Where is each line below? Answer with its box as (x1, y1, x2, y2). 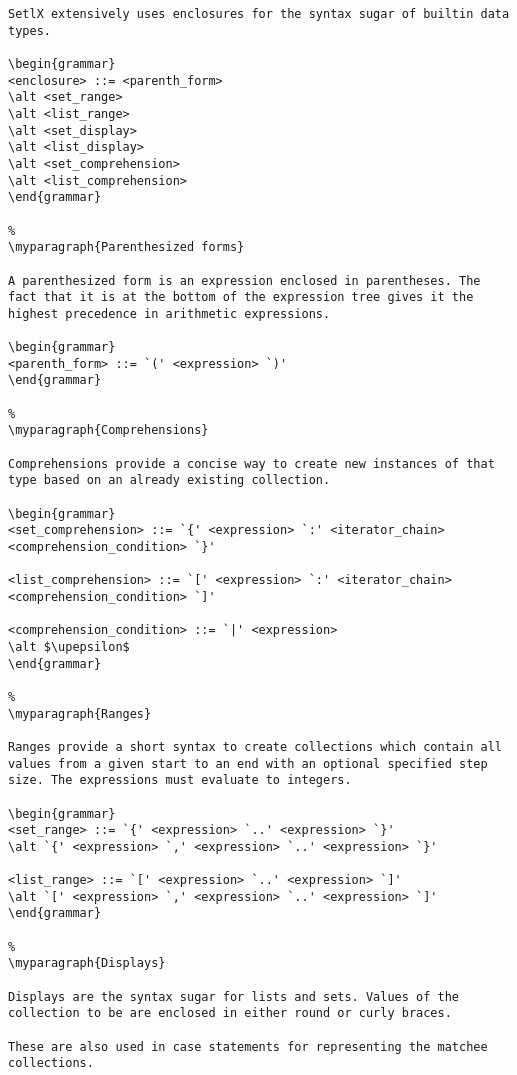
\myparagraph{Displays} (8, 956, 166, 971)
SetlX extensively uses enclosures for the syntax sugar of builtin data (8, 7, 510, 21)
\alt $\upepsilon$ (8, 639, 130, 654)
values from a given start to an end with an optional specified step (8, 756, 488, 771)
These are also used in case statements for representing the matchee (8, 1039, 488, 1054)
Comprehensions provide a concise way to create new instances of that (8, 456, 495, 471)
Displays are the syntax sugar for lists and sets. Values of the (8, 989, 460, 1004)
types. (8, 23, 51, 38)
